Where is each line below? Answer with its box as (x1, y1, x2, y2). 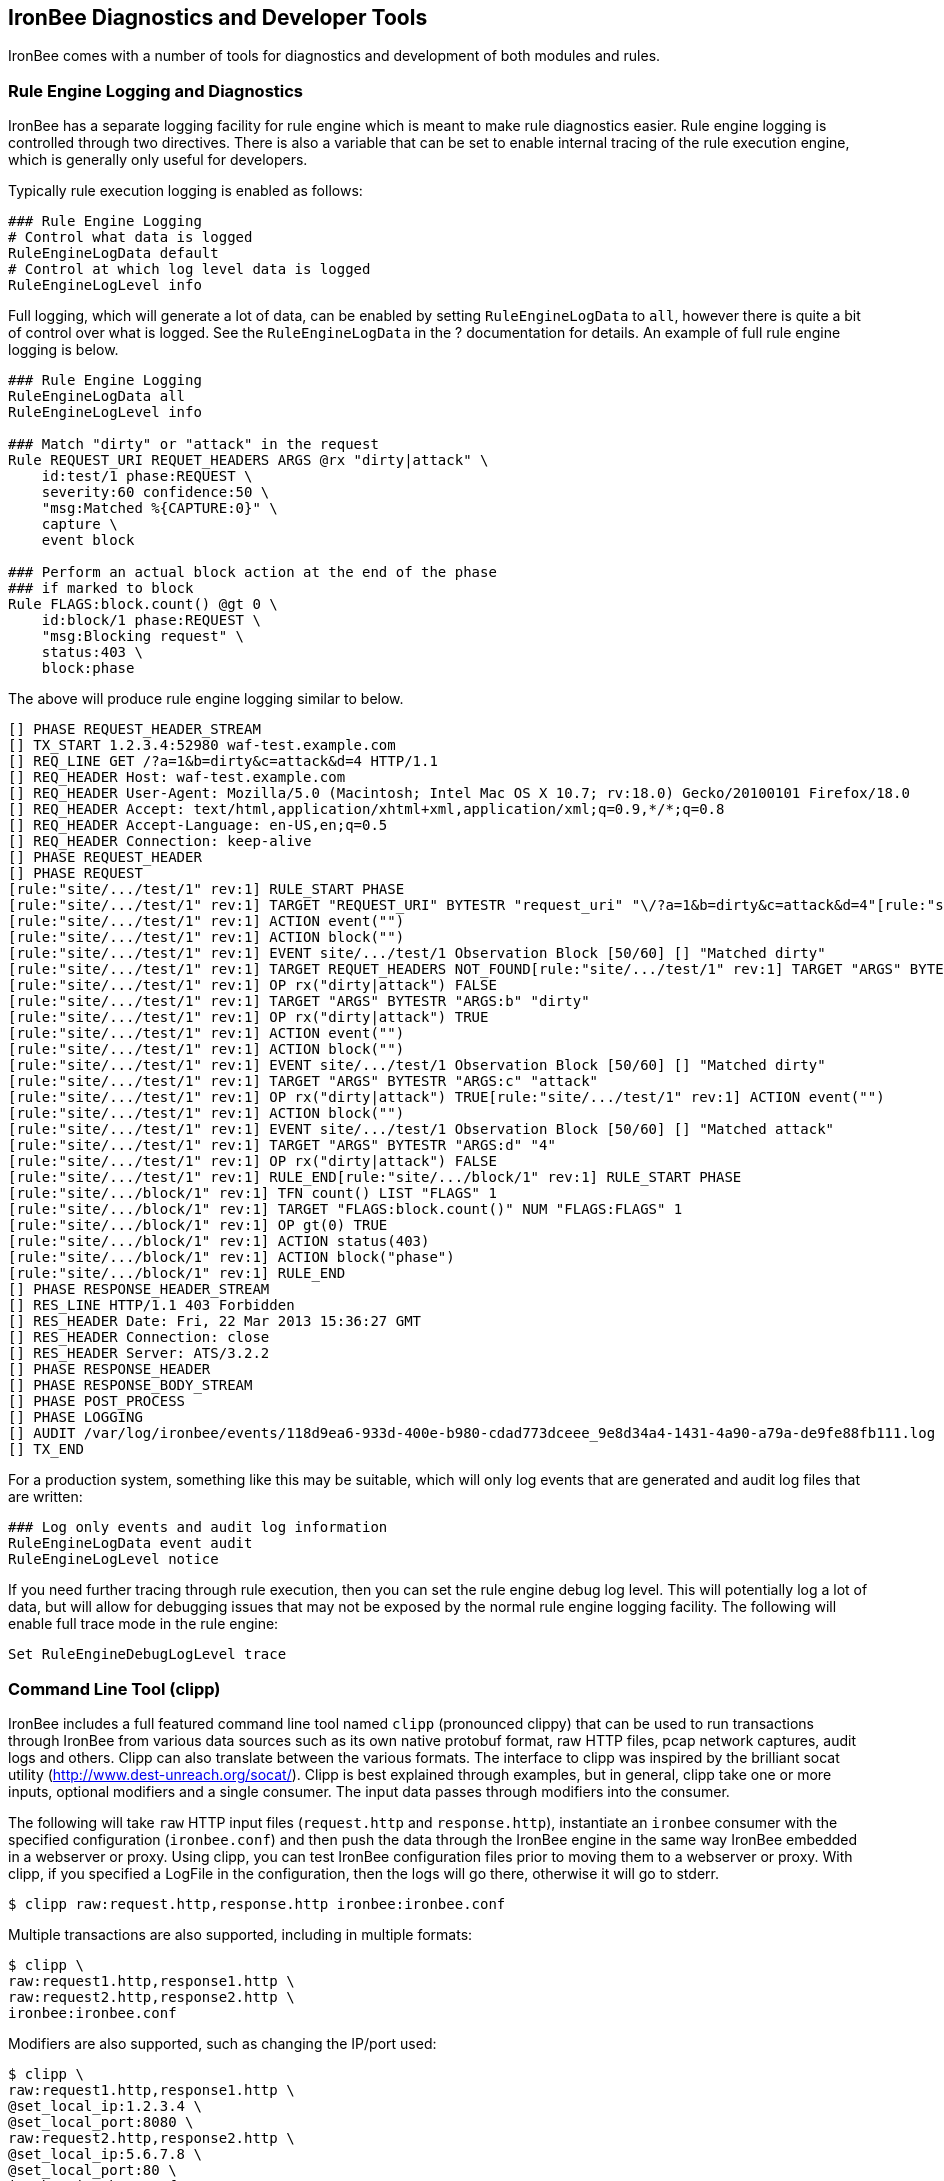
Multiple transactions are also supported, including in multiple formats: (8, 1925, 473, 1943)
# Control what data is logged (8, 229, 253, 246)
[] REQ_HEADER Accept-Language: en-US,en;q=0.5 (8, 817, 388, 834)
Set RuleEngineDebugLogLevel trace (8, 1646, 287, 1663)
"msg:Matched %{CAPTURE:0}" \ (41, 500, 278, 517)
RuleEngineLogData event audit (8, 1535, 253, 1552)
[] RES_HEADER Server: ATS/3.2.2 (8, 1345, 270, 1362)
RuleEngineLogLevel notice (8, 1551, 219, 1568)
